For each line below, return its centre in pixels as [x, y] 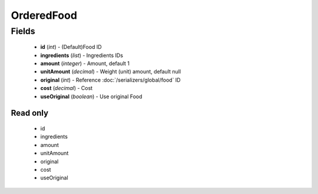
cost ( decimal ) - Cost [67, 88]
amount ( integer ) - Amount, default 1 [85, 63]
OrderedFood [44, 15]
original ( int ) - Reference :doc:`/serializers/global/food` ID [110, 80]
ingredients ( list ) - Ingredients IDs [82, 55]
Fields [23, 31]
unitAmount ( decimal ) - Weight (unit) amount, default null [111, 72]
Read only [30, 113]
